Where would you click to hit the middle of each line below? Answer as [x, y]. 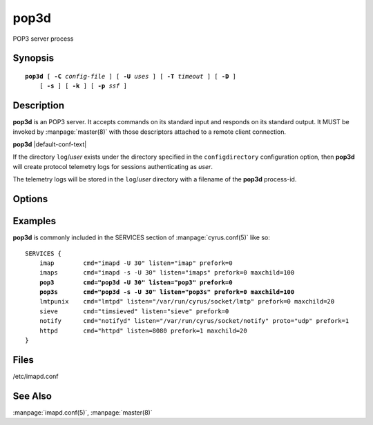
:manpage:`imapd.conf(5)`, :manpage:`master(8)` [83, 412]
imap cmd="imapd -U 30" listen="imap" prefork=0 [136, 263]
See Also [32, 396]
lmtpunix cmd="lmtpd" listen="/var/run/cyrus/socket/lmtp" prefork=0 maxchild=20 [187, 302]
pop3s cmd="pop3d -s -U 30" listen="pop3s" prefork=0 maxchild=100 [167, 292]
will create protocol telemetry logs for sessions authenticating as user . [113, 166]
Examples [35, 221]
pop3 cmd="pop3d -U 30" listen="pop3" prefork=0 [136, 282]
